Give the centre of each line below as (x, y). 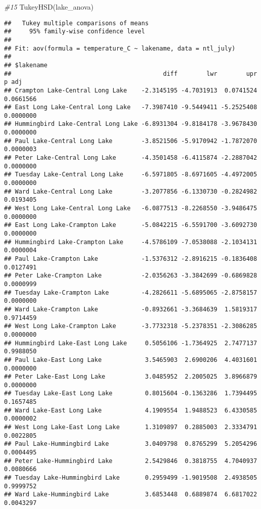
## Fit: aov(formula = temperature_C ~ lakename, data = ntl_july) (120, 48)
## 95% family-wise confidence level (75, 32)
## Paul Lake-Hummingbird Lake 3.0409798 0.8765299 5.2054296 (131, 444)
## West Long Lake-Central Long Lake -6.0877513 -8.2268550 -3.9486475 (131, 209)
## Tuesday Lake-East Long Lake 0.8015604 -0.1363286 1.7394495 (131, 394)
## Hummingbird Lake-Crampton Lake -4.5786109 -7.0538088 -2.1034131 (131, 242)
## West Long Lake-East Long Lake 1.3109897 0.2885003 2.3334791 (131, 427)
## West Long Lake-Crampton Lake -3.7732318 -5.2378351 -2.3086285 (131, 326)
